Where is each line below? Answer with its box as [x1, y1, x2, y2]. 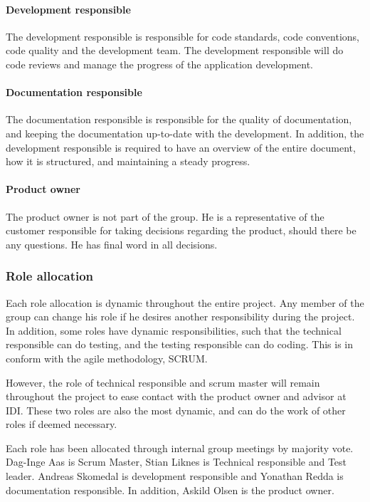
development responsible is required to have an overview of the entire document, [6, 140, 356, 155]
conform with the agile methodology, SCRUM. [6, 350, 208, 365]
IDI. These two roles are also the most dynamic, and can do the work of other [6, 402, 346, 417]
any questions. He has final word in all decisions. [6, 236, 218, 251]
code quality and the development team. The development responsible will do [6, 43, 344, 58]
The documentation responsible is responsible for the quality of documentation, [6, 112, 352, 127]
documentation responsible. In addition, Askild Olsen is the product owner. [6, 482, 334, 497]
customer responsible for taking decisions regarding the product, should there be [6, 223, 356, 238]
